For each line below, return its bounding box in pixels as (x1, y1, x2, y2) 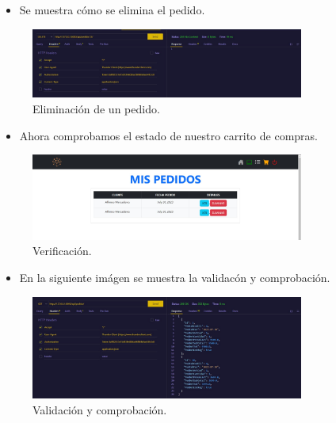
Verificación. (32, 242, 92, 259)
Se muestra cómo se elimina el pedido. (19, 2, 205, 17)
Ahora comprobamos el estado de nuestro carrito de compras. (19, 127, 318, 143)
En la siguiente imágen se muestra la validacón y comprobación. (19, 269, 330, 285)
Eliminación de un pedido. (32, 100, 160, 116)
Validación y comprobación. (32, 401, 167, 417)
